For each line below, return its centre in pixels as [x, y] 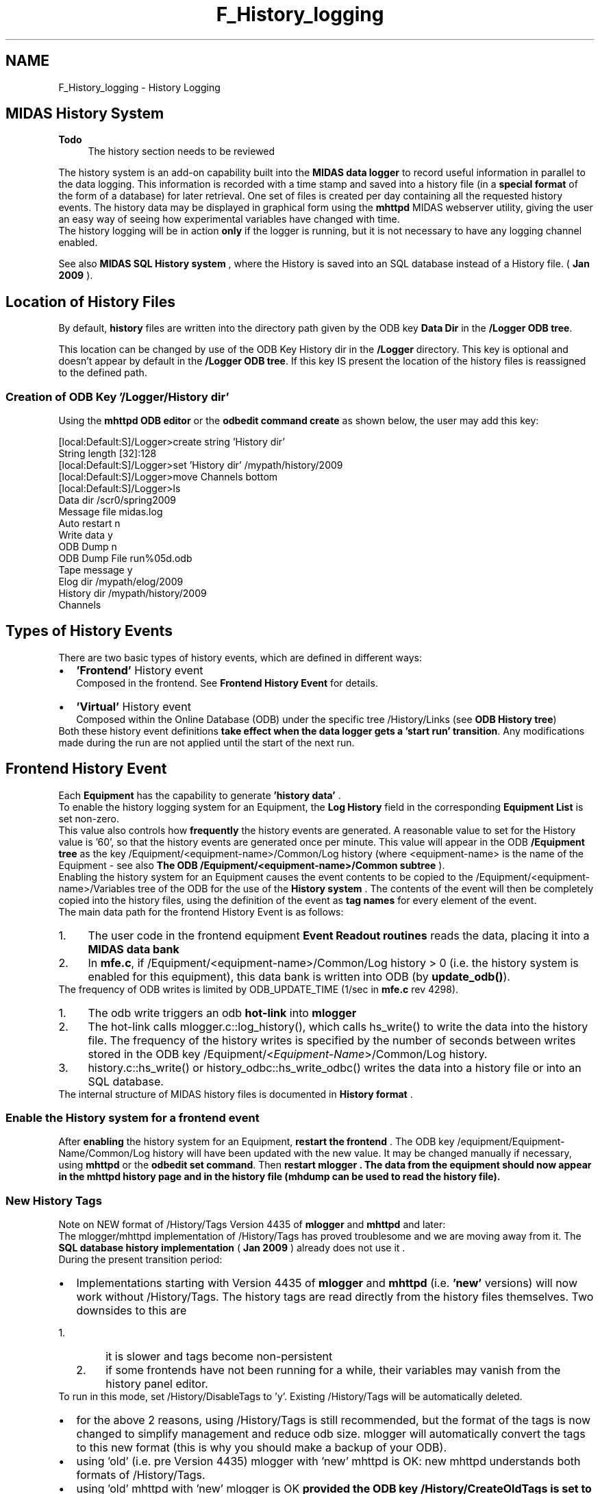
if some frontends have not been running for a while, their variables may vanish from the [333, 1370]
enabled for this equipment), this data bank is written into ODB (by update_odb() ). [299, 976]
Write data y [86, 535]
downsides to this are [132, 1311]
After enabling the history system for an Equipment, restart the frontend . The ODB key [257, 1142]
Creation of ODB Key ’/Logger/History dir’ [117, 396]
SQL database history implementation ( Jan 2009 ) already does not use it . [232, 1248]
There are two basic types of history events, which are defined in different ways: [240, 657]
